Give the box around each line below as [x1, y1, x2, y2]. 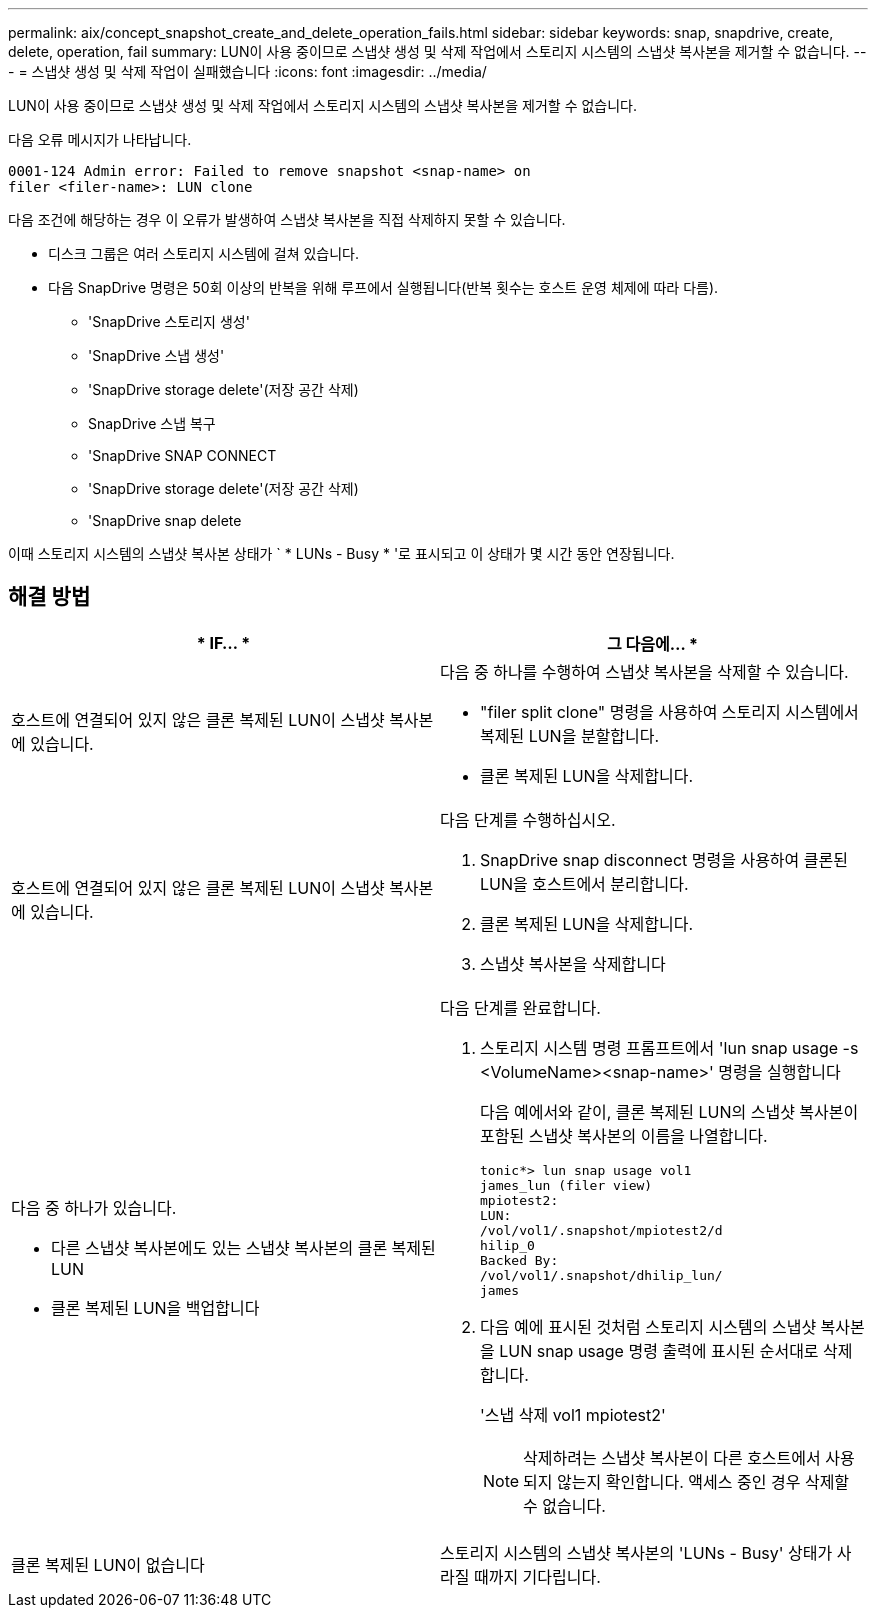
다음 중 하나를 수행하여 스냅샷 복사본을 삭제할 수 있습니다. [440, 661, 849, 682]
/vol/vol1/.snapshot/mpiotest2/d [480, 1222, 723, 1238]
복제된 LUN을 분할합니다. [480, 725, 660, 746]
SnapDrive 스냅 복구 [88, 415, 216, 432]
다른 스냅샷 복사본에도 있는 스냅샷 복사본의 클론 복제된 [51, 1238, 436, 1259]
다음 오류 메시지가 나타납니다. [8, 131, 192, 148]
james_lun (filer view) [480, 1177, 653, 1193]
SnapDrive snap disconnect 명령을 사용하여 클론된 [480, 849, 848, 870]
